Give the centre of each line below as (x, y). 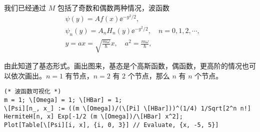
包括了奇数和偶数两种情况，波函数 (113, 7)
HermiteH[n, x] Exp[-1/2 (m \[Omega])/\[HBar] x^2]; (93, 117)
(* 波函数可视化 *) (33, 92)
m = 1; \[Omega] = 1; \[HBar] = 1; (63, 100)
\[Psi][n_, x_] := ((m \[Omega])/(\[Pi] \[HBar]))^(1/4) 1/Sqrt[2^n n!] (127, 108)
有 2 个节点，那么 (141, 75)
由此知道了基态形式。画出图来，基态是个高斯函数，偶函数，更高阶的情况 (123, 66)
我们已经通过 (25, 7)
